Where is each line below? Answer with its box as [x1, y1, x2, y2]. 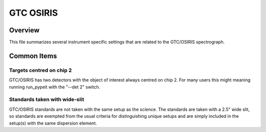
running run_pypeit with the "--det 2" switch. [9, 84, 100, 90]
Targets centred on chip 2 [9, 67, 72, 74]
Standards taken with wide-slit [9, 96, 84, 103]
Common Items [9, 52, 57, 60]
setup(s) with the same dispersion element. [9, 120, 97, 126]
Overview [9, 26, 40, 34]
